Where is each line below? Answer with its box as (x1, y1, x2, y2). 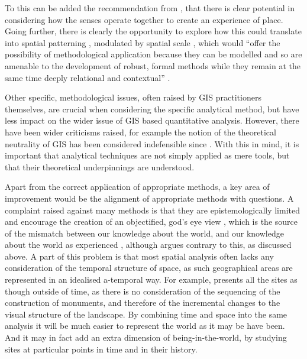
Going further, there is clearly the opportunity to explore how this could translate (5, 25, 302, 37)
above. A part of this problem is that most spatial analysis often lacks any (5, 250, 274, 262)
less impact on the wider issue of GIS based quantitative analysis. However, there (5, 114, 299, 127)
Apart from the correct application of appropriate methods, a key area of (5, 180, 270, 193)
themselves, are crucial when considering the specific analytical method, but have (5, 102, 299, 115)
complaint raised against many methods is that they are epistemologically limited (5, 203, 300, 216)
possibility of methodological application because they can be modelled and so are (5, 48, 302, 60)
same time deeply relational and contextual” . (5, 71, 170, 83)
